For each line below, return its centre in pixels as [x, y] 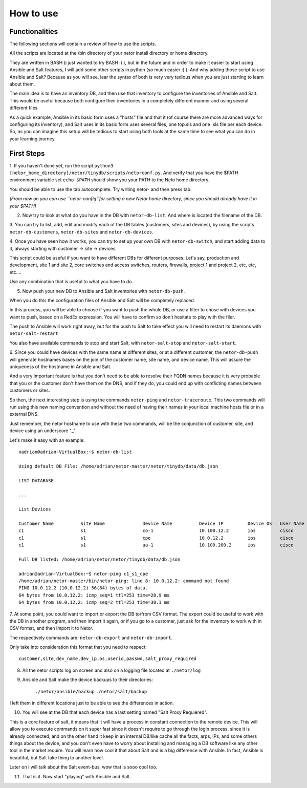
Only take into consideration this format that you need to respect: [78, 647]
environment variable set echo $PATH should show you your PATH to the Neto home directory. [109, 180]
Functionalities [34, 31]
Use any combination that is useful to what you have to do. [71, 282]
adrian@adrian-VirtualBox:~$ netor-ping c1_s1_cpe [83, 574]
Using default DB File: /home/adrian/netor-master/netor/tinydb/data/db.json [118, 466]
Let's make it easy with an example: [47, 440]
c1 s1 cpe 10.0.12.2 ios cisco [156, 538]
